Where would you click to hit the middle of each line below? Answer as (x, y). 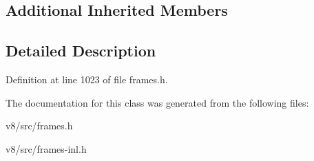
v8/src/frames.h (39, 126)
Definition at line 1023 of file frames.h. (87, 79)
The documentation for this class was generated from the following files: (157, 102)
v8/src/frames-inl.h (46, 148)
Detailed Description (81, 51)
